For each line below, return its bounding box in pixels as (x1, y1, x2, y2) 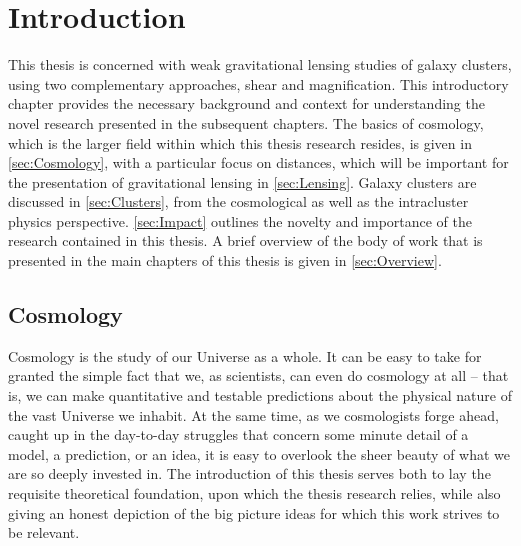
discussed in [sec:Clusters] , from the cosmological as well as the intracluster (8, 191, 469, 212)
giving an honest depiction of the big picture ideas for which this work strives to (8, 502, 500, 523)
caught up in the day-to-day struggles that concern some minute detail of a (8, 424, 469, 445)
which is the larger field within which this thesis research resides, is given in (8, 132, 472, 153)
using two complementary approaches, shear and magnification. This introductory (8, 73, 509, 94)
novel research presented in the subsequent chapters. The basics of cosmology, (8, 112, 484, 133)
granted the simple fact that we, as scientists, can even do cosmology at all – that (8, 365, 509, 386)
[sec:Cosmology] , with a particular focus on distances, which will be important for (8, 152, 509, 173)
